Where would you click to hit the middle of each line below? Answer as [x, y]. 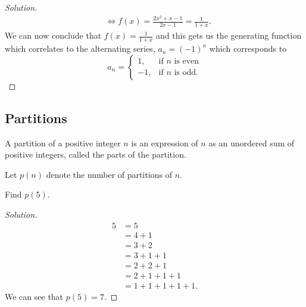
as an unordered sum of [252, 142]
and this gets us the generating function [229, 35]
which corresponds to [248, 48]
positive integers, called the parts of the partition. [96, 154]
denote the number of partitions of [109, 174]
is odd [185, 73]
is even [187, 62]
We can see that [34, 296]
